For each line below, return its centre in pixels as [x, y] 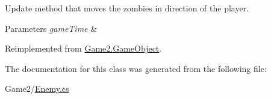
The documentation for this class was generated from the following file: [136, 68]
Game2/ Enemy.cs [37, 88]
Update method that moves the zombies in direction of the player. [127, 8]
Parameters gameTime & [51, 28]
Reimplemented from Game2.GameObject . [83, 48]
